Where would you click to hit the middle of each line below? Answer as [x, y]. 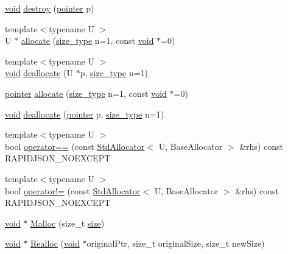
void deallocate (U [39, 73]
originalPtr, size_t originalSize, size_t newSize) [176, 243]
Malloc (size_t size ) [68, 223]
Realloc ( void [55, 243]
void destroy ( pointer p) [50, 8]
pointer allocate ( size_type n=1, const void [86, 93]
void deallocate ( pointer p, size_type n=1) [85, 114]
